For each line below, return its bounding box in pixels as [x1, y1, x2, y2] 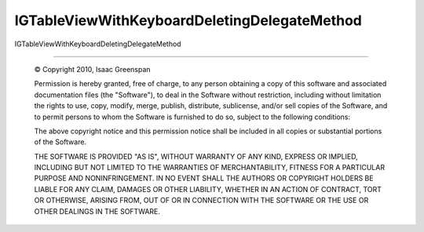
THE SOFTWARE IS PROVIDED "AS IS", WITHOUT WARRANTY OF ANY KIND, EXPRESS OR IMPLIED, [34, 151, 359, 161]
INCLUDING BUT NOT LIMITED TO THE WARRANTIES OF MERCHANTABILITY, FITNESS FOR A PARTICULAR [34, 163, 385, 172]
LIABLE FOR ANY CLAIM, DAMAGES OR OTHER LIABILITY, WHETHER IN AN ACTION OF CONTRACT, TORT [34, 184, 382, 194]
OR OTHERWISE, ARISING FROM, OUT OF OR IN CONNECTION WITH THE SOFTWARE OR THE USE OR [34, 196, 369, 205]
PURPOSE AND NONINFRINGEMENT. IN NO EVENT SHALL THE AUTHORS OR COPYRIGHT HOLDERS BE [34, 173, 374, 183]
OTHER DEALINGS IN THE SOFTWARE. [34, 206, 161, 216]
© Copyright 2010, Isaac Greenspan [34, 64, 151, 74]
